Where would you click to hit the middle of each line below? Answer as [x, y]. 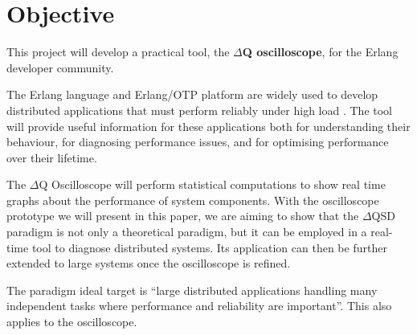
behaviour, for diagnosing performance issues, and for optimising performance [198, 142]
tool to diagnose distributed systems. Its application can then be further [209, 247]
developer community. [60, 67]
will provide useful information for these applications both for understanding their [208, 126]
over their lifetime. [52, 157]
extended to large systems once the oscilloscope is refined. [149, 263]
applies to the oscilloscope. [72, 322]
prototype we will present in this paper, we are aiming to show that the [183, 216]
